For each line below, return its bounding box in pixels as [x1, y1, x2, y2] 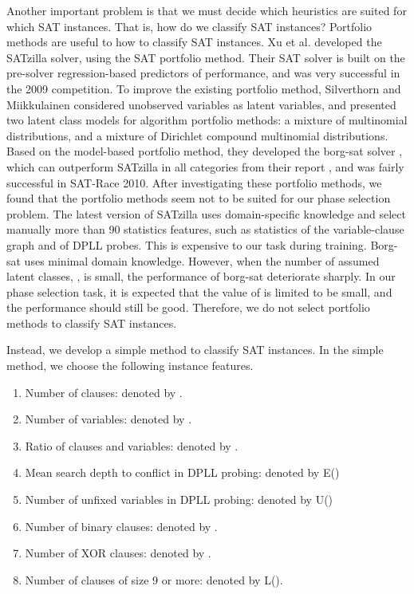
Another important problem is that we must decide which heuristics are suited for [6, 2, 407, 18]
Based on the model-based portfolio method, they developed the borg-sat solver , [6, 143, 403, 159]
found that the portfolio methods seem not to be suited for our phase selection [6, 190, 391, 207]
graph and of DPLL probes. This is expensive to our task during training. [6, 236, 367, 253]
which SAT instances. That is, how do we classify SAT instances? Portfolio [6, 18, 373, 34]
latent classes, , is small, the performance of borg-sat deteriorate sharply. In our [6, 268, 396, 285]
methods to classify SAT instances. [6, 314, 177, 331]
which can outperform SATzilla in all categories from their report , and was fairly [6, 158, 404, 175]
